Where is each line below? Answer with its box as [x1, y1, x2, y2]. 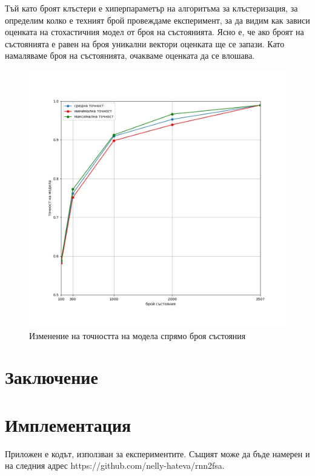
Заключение [5, 365, 98, 389]
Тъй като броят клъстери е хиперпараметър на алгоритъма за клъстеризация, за [5, 2, 298, 14]
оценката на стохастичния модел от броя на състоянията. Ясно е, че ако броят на [5, 25, 304, 38]
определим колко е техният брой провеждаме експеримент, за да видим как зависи [5, 13, 310, 26]
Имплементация [5, 412, 131, 437]
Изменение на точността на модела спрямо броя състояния [29, 329, 246, 342]
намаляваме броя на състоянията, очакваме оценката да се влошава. [5, 49, 255, 62]
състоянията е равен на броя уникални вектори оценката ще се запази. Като [5, 37, 285, 50]
